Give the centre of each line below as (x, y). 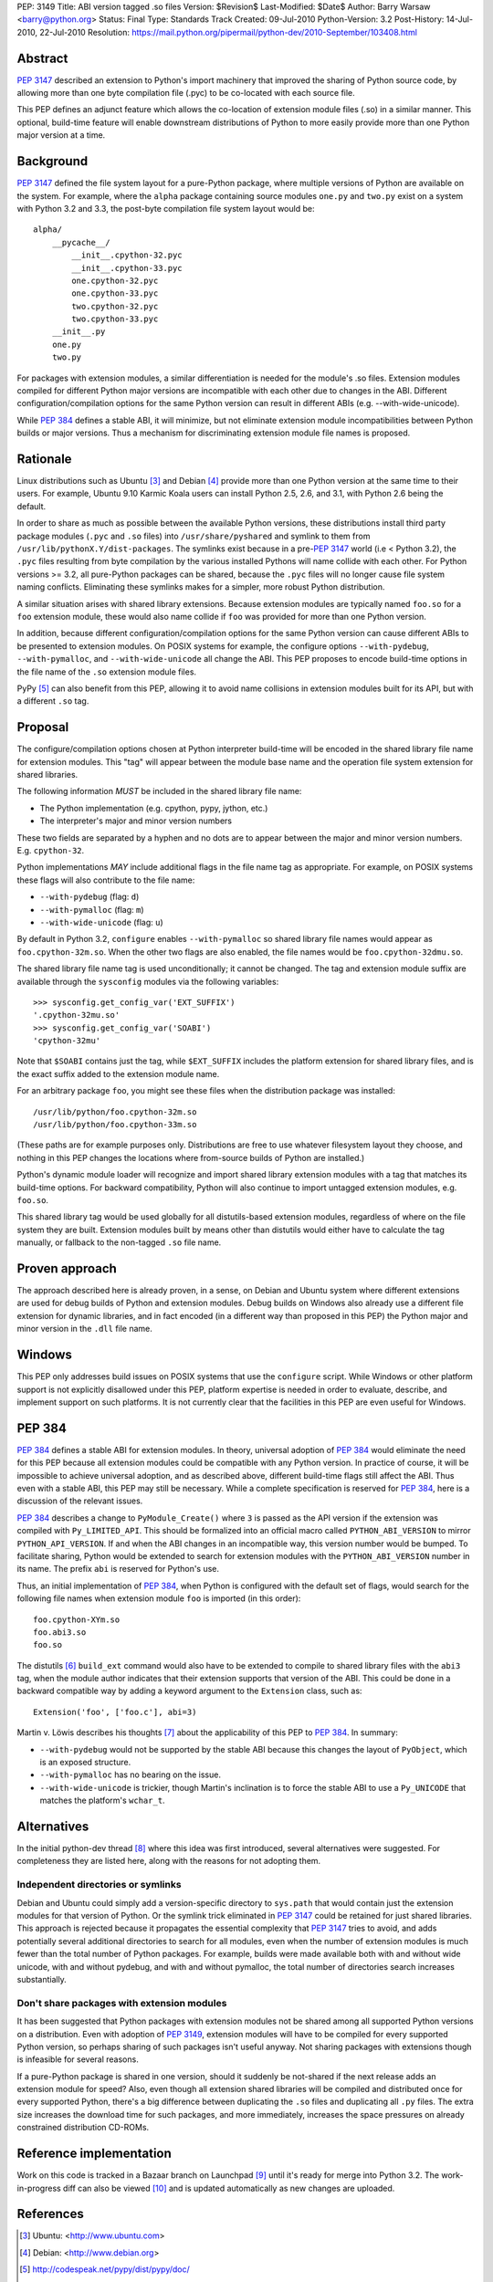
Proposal (43, 727)
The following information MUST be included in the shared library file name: (159, 791)
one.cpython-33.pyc (115, 293)
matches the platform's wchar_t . (102, 1800)
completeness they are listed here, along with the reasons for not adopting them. (169, 1861)
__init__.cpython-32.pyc (127, 255)
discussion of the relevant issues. (80, 1501)
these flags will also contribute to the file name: (106, 880)
